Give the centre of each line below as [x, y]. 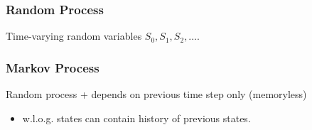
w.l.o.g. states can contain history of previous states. [136, 118]
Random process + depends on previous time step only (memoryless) [156, 94]
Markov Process [53, 67]
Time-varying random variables [74, 36]
